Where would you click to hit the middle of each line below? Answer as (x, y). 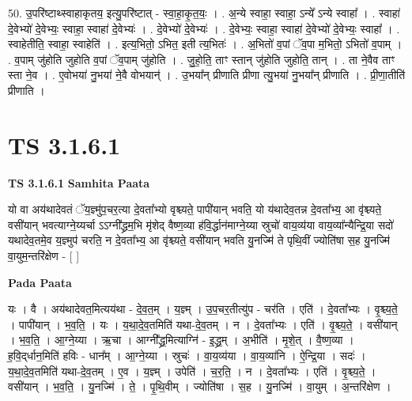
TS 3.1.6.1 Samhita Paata (79, 182)
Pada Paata (40, 282)
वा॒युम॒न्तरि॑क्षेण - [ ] (44, 256)
